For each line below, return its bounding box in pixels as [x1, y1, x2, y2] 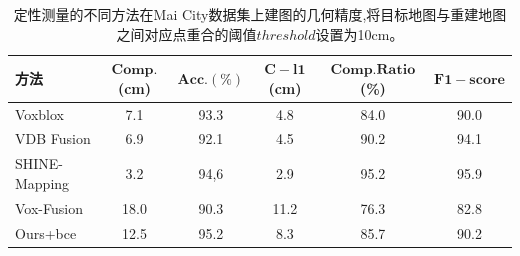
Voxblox [15, 103, 65, 124]
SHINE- [15, 153, 64, 174]
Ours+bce [15, 222, 77, 243]
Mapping [15, 172, 70, 193]
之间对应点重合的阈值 [116, 23, 257, 44]
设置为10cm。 [315, 23, 404, 44]
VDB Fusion [15, 128, 91, 149]
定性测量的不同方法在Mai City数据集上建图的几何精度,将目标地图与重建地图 [13, 4, 507, 24]
